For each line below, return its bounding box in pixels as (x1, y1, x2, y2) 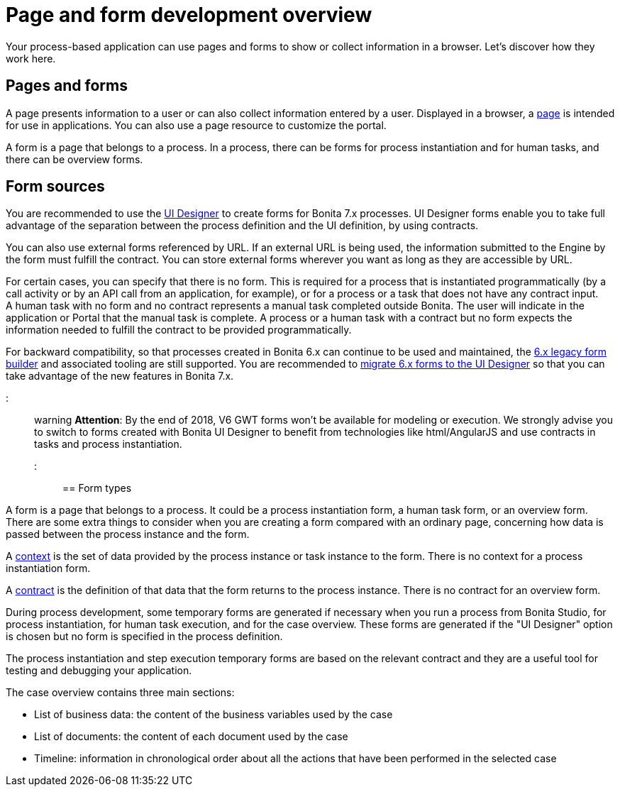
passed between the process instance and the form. (6, 528, 250, 541)
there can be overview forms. (6, 153, 143, 165)
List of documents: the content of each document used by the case (34, 730, 348, 743)
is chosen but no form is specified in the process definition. (6, 630, 283, 643)
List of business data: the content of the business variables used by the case (34, 708, 393, 721)
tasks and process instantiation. (34, 438, 182, 451)
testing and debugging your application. (6, 664, 192, 677)
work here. (6, 52, 56, 65)
